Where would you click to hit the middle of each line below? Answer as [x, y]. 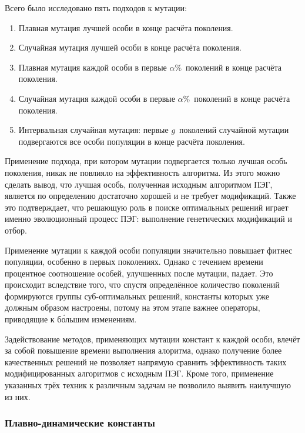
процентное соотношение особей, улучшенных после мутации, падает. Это [139, 273]
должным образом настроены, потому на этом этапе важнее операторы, [133, 307]
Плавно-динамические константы [80, 423]
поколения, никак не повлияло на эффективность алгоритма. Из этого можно [143, 172]
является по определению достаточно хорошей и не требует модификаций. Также [150, 196]
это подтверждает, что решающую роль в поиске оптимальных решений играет [147, 207]
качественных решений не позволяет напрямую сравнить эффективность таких [146, 362]
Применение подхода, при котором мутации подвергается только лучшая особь [146, 161]
